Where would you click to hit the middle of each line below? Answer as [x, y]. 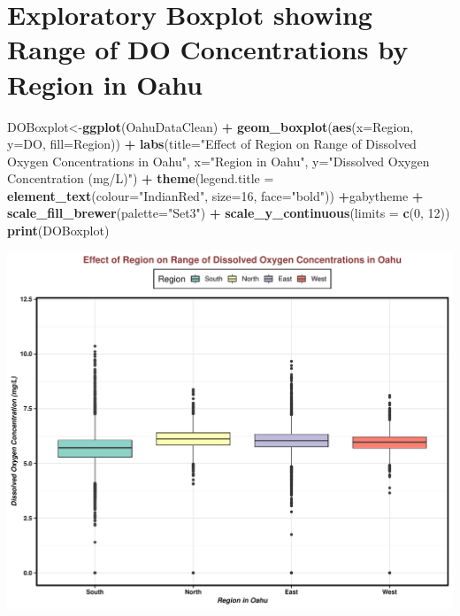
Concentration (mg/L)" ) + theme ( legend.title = [141, 178]
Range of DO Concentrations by [208, 49]
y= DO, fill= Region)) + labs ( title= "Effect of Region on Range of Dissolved [212, 144]
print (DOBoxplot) [58, 231]
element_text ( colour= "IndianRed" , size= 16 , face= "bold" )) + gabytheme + [215, 195]
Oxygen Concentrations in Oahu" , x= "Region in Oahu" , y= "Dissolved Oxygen [218, 161]
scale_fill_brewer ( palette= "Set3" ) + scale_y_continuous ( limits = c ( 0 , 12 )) [229, 213]
